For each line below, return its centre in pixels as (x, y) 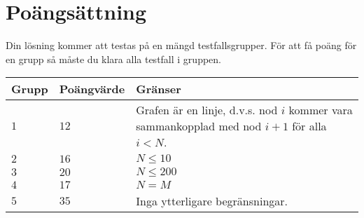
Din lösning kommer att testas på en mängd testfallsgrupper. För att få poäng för (181, 45)
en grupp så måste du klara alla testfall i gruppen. (113, 59)
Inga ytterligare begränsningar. (212, 201)
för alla (309, 126)
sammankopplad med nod (199, 126)
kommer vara (321, 110)
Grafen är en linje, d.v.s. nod (207, 110)
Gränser (159, 89)
